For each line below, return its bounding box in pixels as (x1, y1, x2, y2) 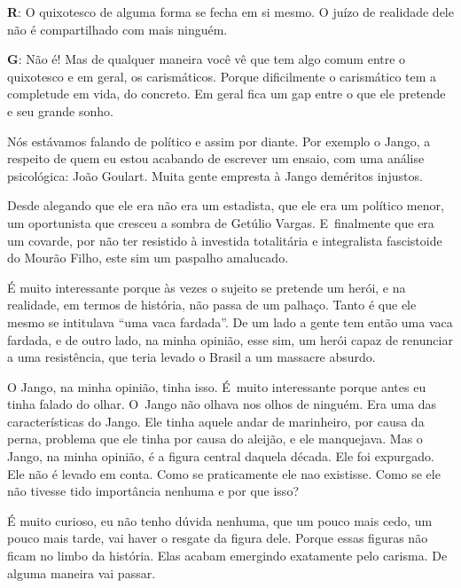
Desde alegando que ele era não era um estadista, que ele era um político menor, (7, 196, 444, 215)
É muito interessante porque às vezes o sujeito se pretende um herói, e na (7, 278, 406, 296)
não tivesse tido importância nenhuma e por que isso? (7, 482, 299, 500)
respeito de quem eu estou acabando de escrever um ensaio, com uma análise (7, 149, 425, 168)
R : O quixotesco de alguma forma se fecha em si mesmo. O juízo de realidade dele (7, 3, 454, 20)
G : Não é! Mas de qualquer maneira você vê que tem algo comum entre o (7, 50, 406, 68)
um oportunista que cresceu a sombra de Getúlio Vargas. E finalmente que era (7, 213, 434, 231)
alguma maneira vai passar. (7, 563, 156, 582)
